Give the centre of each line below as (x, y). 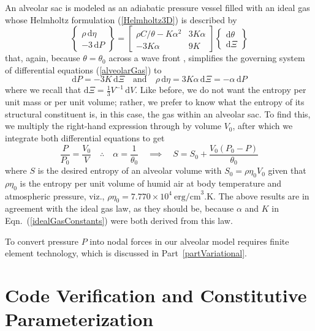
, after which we (263, 126)
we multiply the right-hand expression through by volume (113, 126)
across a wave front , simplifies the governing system (207, 58)
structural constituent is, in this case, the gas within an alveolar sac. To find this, (158, 113)
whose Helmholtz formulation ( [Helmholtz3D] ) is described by (121, 19)
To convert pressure (42, 241)
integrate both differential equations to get (85, 137)
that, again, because (43, 58)
